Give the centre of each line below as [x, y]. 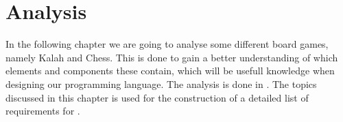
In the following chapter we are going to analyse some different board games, [167, 44]
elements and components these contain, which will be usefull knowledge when [170, 71]
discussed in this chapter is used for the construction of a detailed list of [157, 97]
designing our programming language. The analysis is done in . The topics [161, 83]
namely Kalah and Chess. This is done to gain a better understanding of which [172, 57]
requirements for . [43, 111]
